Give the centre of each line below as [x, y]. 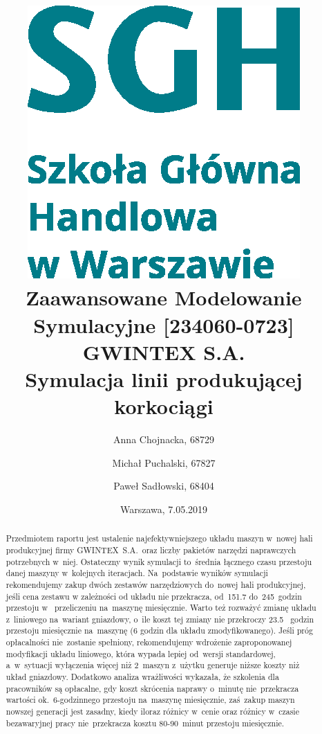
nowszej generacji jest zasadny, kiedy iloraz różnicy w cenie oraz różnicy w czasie [152, 711]
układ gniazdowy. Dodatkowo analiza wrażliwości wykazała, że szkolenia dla [142, 677]
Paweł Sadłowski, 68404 [164, 486]
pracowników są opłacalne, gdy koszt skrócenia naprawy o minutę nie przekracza [152, 688]
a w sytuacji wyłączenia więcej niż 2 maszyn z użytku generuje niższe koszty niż [153, 665]
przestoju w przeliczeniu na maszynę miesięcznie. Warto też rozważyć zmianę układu [161, 608]
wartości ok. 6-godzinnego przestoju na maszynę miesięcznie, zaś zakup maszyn [150, 700]
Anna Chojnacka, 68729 [164, 439]
